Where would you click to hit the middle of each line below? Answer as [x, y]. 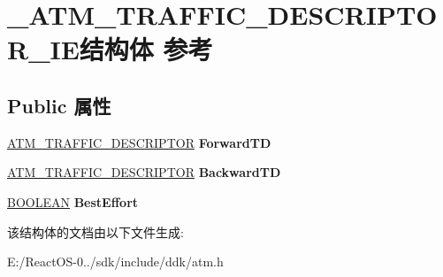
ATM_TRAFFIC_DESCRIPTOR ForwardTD [139, 142]
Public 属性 [59, 105]
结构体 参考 [146, 49]
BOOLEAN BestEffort [73, 201]
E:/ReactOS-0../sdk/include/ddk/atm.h [115, 262]
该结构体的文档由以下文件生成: [95, 231]
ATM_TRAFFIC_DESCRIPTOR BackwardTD [144, 172]
